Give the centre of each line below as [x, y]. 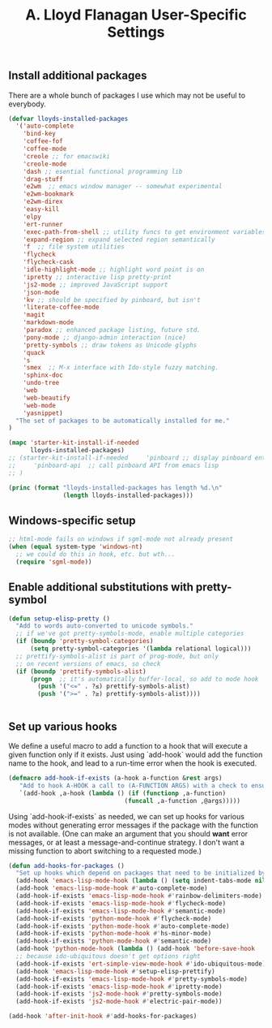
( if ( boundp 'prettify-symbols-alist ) [81, 672]
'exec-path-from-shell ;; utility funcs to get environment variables [144, 232]
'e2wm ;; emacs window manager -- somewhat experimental [123, 187]
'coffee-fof [43, 141]
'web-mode [40, 405]
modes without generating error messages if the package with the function [134, 825]
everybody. [27, 104]
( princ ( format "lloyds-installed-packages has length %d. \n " [115, 488]
